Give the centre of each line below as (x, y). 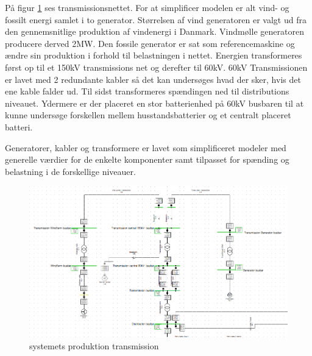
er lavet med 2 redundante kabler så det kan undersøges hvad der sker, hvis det (153, 79)
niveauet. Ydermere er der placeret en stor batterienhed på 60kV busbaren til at (154, 103)
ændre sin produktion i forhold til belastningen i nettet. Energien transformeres (154, 55)
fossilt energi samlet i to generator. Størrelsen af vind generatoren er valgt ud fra (156, 19)
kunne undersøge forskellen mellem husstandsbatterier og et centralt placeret (148, 115)
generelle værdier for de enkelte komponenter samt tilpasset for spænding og (147, 159)
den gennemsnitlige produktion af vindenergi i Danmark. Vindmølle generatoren (154, 31)
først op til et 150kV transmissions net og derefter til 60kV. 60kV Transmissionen (156, 67)
